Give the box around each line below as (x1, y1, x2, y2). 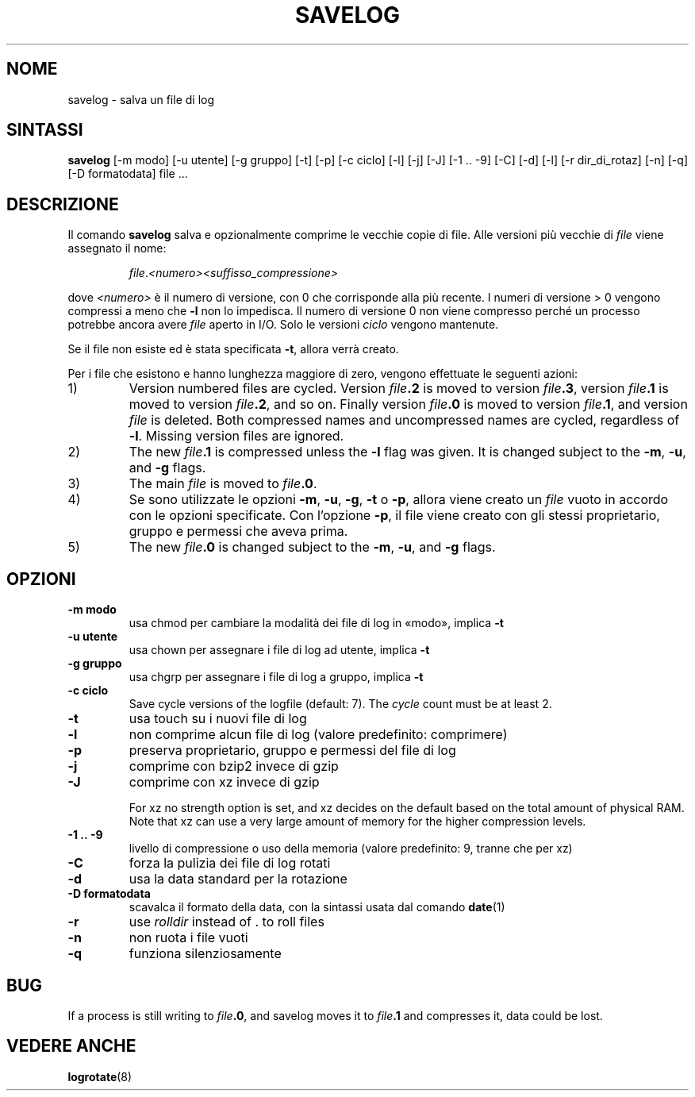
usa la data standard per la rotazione (129, 871, 347, 887)
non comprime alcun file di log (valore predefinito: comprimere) (129, 726, 508, 743)
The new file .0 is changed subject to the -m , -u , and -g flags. (129, 539, 496, 556)
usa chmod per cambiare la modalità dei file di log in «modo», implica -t (129, 616, 504, 630)
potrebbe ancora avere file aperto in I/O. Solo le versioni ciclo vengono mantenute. (67, 318, 499, 332)
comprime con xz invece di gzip (129, 774, 320, 791)
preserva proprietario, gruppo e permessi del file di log (129, 742, 456, 759)
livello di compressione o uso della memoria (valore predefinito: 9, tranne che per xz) (129, 841, 573, 856)
